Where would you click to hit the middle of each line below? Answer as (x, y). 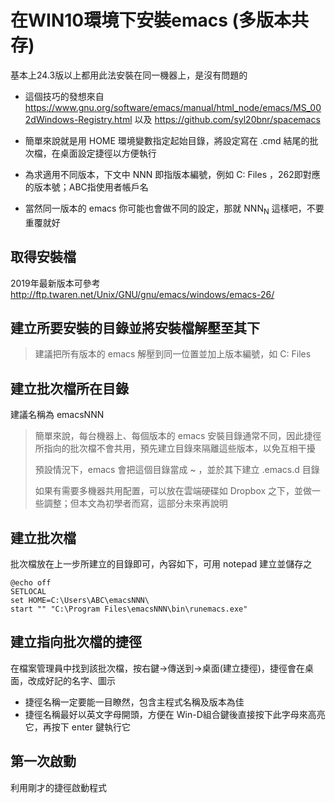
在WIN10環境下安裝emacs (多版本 (151, 20)
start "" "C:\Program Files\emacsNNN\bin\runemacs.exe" (129, 609)
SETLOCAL (28, 591)
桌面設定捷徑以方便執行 (108, 153)
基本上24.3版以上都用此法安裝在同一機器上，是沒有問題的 (129, 75)
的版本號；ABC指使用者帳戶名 (86, 187)
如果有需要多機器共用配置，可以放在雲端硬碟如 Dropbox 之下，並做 (173, 491)
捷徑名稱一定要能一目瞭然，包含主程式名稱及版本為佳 (134, 702)
